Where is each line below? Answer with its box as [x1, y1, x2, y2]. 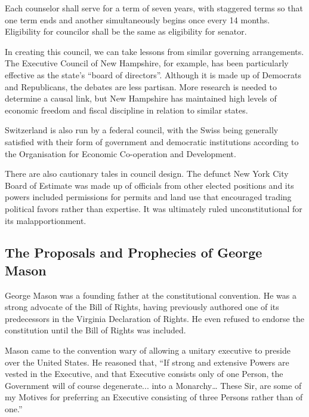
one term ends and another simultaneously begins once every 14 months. [5, 13, 270, 26]
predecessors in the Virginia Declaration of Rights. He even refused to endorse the [5, 312, 304, 324]
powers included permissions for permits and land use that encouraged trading [5, 191, 292, 203]
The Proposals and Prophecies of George [5, 243, 262, 262]
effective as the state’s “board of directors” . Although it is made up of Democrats [5, 68, 301, 81]
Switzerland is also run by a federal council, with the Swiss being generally [5, 124, 279, 136]
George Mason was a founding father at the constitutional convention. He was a [5, 289, 296, 301]
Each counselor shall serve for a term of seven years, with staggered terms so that [5, 2, 303, 14]
